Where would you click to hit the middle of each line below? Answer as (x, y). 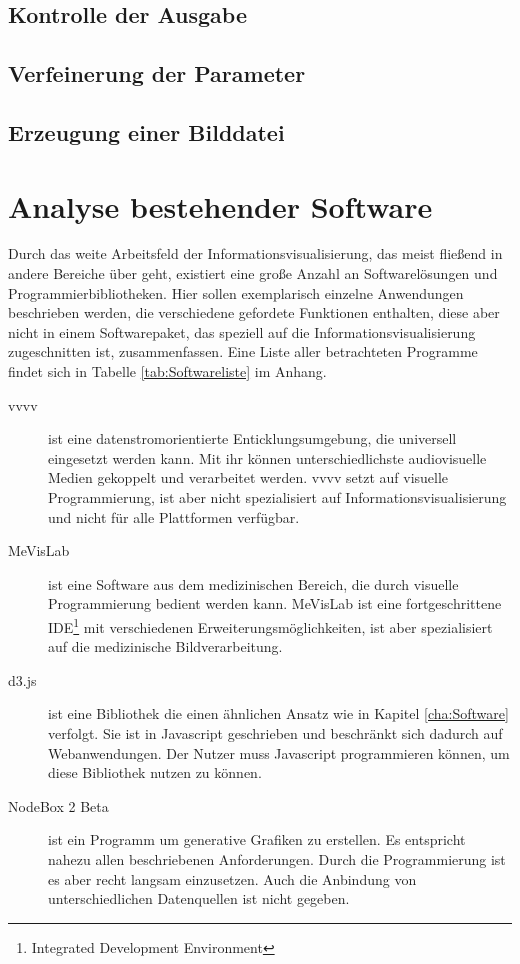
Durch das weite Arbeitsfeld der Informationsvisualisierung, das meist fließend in (255, 253)
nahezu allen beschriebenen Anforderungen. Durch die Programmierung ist (277, 858)
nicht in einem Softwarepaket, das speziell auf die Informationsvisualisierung (242, 331)
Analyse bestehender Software (220, 205)
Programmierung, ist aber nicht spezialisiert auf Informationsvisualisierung (277, 497)
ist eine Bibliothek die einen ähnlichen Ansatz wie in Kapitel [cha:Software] (278, 713)
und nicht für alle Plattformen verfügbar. (174, 516)
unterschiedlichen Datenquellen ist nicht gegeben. (199, 898)
